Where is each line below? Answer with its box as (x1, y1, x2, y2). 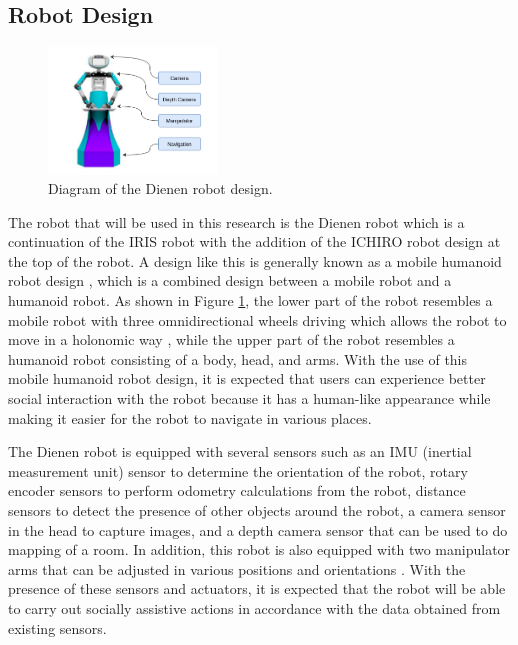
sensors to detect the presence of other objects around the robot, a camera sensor (8, 500, 506, 520)
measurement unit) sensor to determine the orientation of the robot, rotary (8, 460, 468, 481)
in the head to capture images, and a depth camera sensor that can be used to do (8, 519, 508, 540)
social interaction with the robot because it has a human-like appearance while (8, 388, 491, 409)
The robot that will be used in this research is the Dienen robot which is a (8, 211, 465, 232)
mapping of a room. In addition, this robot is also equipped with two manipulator (8, 539, 511, 560)
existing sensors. (8, 617, 107, 638)
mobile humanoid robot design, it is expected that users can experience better (8, 368, 486, 389)
